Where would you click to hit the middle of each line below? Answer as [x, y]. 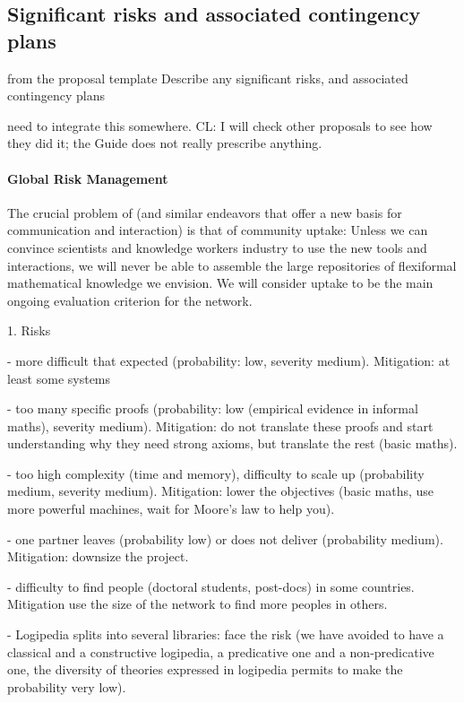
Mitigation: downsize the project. [98, 556]
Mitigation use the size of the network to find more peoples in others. [198, 604]
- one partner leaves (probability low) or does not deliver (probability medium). [225, 538]
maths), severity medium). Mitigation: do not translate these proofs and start [220, 425]
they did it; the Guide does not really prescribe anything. [165, 143]
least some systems [59, 378]
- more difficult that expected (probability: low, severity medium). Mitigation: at [229, 360]
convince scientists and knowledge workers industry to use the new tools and [217, 247]
